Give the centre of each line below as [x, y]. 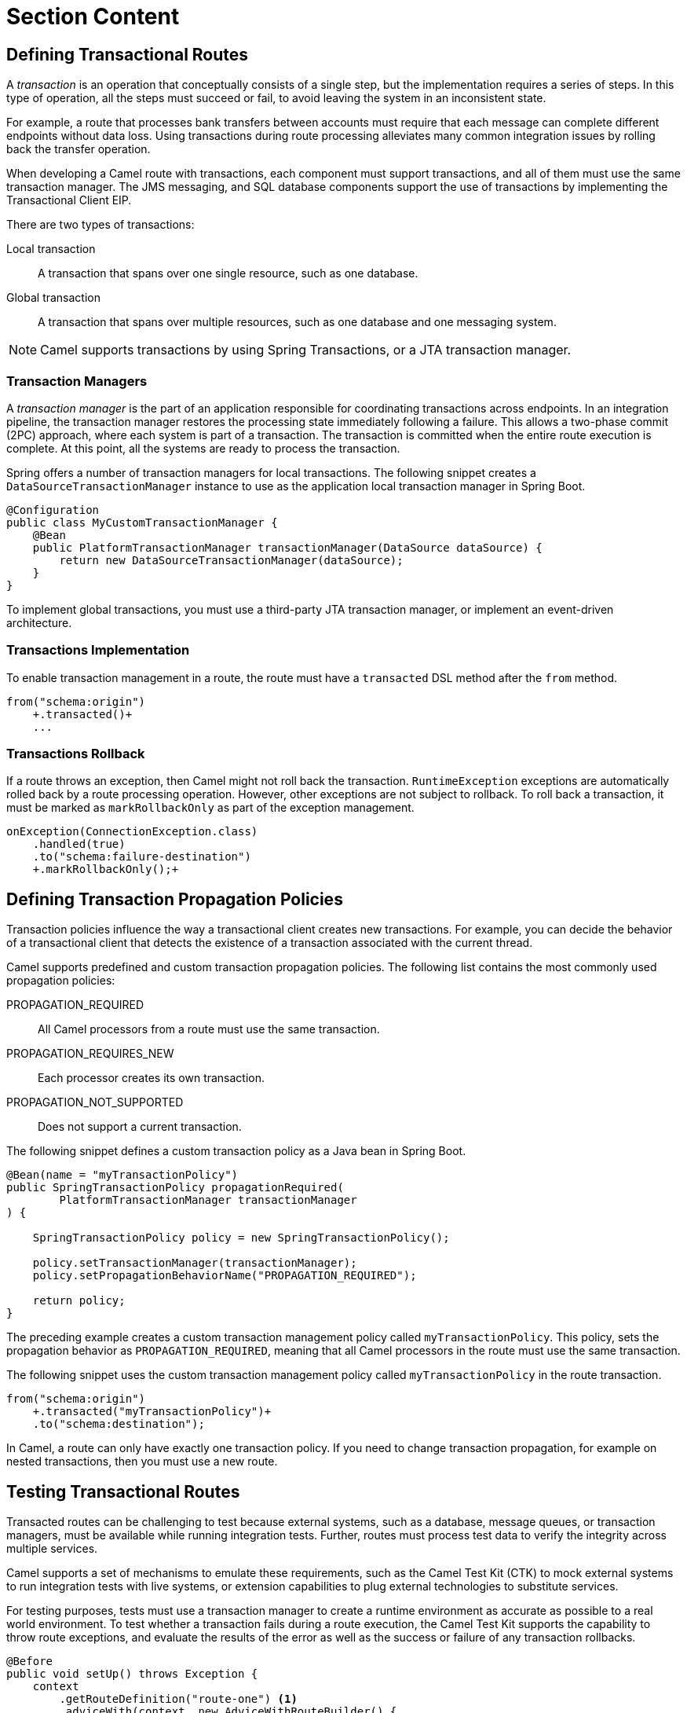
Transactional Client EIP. [69, 200]
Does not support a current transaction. [140, 1127]
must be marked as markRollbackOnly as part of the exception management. [210, 808]
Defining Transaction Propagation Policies [175, 899]
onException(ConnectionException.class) [132, 832]
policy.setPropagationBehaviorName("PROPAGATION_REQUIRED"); [225, 1276]
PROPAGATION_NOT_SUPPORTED [95, 1102]
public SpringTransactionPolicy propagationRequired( [175, 1188]
